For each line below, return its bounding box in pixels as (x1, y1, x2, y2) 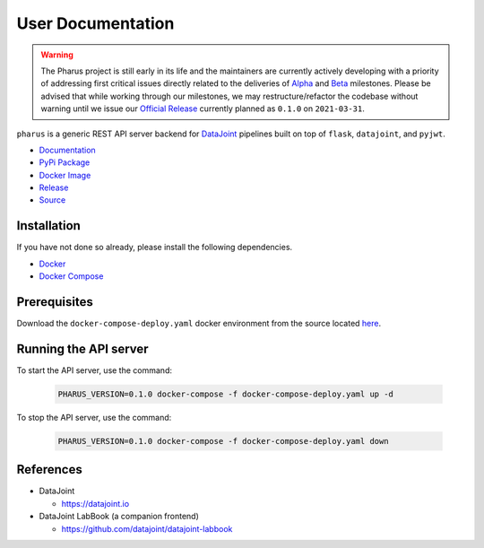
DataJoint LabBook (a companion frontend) (39, 511, 199, 522)
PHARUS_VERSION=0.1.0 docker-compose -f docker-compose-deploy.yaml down (57, 436, 389, 446)
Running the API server (16, 341, 149, 356)
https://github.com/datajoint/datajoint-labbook (61, 523, 233, 534)
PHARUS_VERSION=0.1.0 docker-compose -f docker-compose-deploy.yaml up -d (57, 388, 394, 399)
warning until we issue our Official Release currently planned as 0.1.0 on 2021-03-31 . (40, 103, 365, 114)
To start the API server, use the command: (16, 364, 172, 376)
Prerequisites (16, 294, 93, 309)
